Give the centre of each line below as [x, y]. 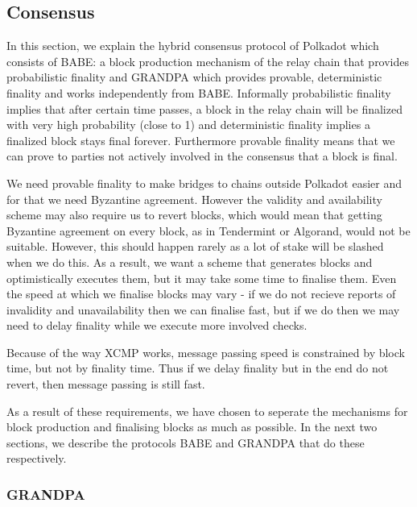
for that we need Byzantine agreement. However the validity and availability [194, 199]
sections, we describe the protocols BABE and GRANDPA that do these [186, 442]
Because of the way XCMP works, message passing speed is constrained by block [206, 352]
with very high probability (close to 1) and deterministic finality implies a [188, 125]
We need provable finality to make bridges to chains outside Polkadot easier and [204, 183]
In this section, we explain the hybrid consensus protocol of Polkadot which [193, 46]
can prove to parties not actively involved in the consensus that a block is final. [202, 156]
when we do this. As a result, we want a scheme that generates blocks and [190, 262]
